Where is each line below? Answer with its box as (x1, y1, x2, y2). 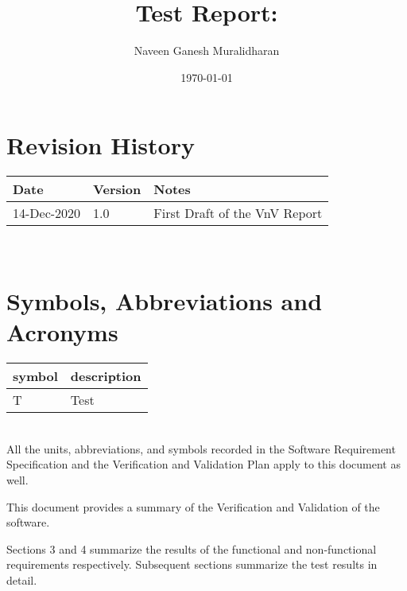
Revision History (6, 129, 195, 161)
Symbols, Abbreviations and (6, 285, 323, 317)
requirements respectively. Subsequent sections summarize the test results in (6, 556, 378, 573)
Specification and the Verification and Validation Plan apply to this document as (6, 456, 401, 472)
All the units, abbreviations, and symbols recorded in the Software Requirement (6, 440, 396, 457)
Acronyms (6, 316, 118, 348)
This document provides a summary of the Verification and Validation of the (6, 498, 380, 515)
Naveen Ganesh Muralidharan (134, 42, 280, 59)
